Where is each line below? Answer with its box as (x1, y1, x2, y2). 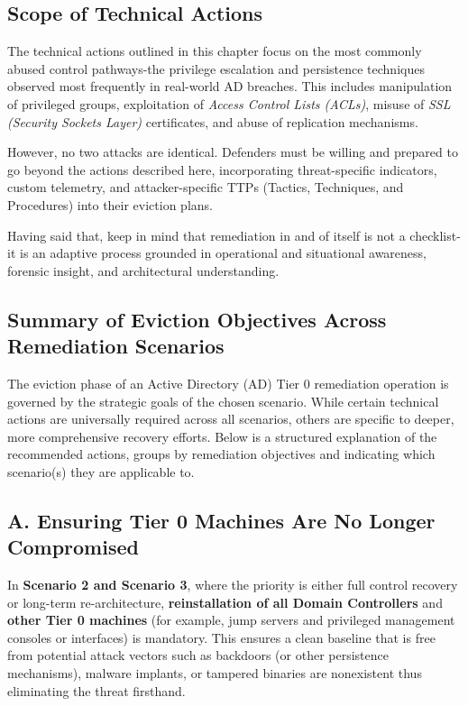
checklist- (409, 225, 461, 244)
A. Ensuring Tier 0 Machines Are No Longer (7, 506, 436, 534)
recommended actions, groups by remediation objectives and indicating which (7, 445, 436, 463)
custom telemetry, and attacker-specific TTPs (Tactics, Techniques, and (7, 178, 404, 197)
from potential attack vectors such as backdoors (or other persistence (7, 646, 389, 665)
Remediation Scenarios (7, 332, 225, 360)
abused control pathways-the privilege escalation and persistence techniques (7, 59, 425, 78)
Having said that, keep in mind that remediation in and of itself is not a (7, 225, 406, 244)
